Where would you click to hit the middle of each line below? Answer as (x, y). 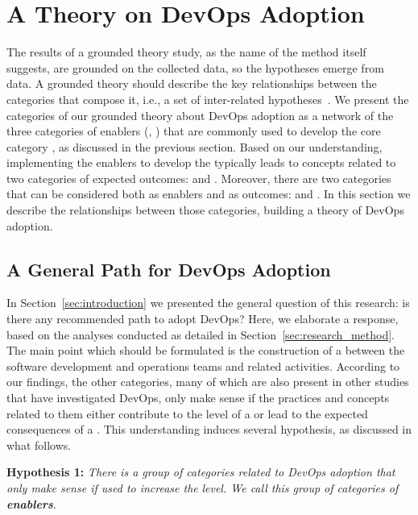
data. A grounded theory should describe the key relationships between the (192, 83)
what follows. (39, 444)
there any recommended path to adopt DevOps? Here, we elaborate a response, (203, 319)
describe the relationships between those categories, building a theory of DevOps (205, 210)
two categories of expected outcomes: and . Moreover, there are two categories (199, 178)
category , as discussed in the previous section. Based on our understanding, (195, 146)
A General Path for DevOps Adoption (169, 269)
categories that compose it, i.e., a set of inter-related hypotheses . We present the (208, 99)
